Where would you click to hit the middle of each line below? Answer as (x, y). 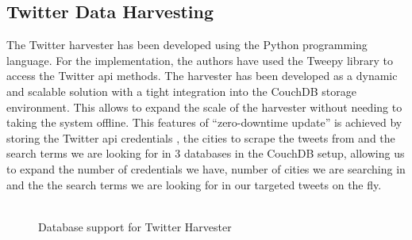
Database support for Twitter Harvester (135, 226)
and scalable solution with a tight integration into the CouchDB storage (181, 91)
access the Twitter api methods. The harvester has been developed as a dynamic (202, 76)
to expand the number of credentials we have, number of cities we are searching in (206, 168)
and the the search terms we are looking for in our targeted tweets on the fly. (194, 184)
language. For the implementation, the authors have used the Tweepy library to (200, 60)
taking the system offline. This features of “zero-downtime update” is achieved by (204, 122)
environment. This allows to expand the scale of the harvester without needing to (204, 107)
